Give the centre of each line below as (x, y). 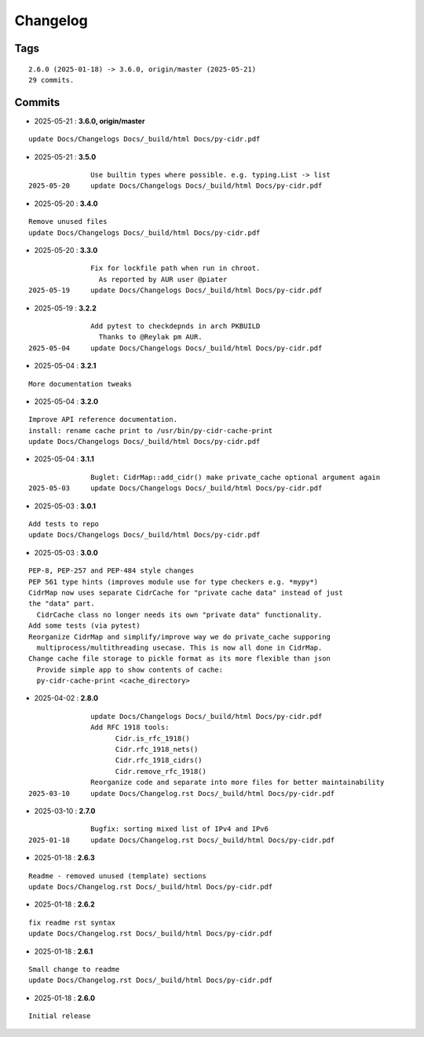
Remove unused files (68, 222)
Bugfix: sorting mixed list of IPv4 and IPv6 (179, 829)
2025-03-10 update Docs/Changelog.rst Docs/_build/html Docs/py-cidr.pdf (182, 793)
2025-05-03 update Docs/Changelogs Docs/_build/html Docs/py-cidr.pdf (175, 488)
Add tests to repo (64, 524)
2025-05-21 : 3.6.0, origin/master (90, 121)
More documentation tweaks (80, 384)
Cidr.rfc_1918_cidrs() (159, 760)
